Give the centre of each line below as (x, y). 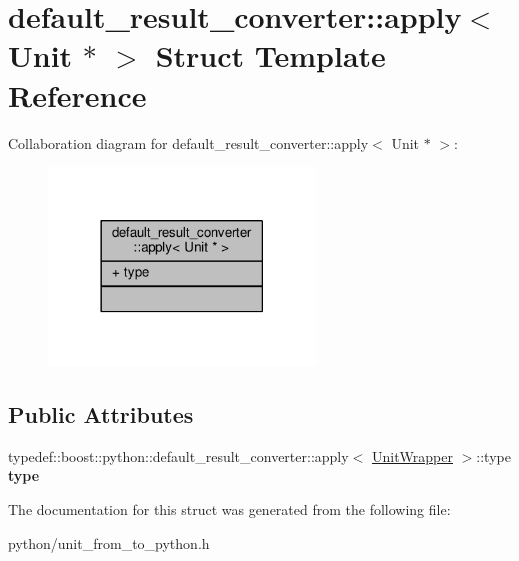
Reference (77, 94)
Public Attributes (101, 413)
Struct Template (270, 55)
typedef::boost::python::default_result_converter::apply (178, 455)
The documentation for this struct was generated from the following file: (229, 508)
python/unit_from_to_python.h (109, 542)
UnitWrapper (412, 455)
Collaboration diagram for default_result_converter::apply (188, 142)
